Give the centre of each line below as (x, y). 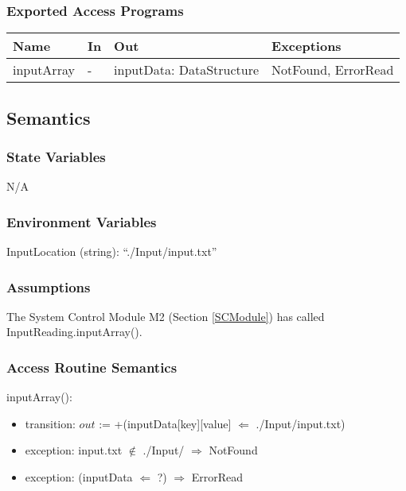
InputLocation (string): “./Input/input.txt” (112, 251)
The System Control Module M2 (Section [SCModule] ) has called (166, 316)
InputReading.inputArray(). (74, 332)
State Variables (56, 156)
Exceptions (306, 46)
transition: (50, 423)
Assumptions (49, 286)
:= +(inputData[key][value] (165, 423)
